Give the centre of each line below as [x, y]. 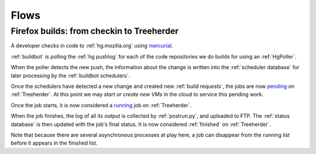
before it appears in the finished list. [54, 143]
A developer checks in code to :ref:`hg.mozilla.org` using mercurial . [92, 46]
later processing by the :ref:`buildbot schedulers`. [71, 76]
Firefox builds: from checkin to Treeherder [95, 31]
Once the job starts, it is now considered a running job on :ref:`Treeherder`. [101, 105]
